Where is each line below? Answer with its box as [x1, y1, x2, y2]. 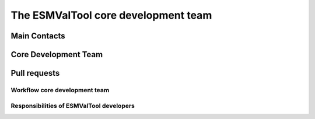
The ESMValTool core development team [10, 9, 212, 22]
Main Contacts [10, 31, 65, 41]
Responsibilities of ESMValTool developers [10, 101, 135, 110]
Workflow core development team [10, 86, 110, 94]
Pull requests [10, 68, 60, 78]
